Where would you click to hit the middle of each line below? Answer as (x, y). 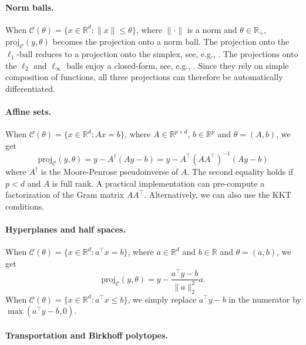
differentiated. (30, 88)
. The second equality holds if (240, 171)
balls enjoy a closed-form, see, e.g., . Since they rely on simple (178, 65)
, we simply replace (162, 299)
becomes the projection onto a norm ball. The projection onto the (171, 42)
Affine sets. (28, 112)
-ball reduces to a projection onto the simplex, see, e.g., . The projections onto (157, 54)
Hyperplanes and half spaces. (65, 229)
